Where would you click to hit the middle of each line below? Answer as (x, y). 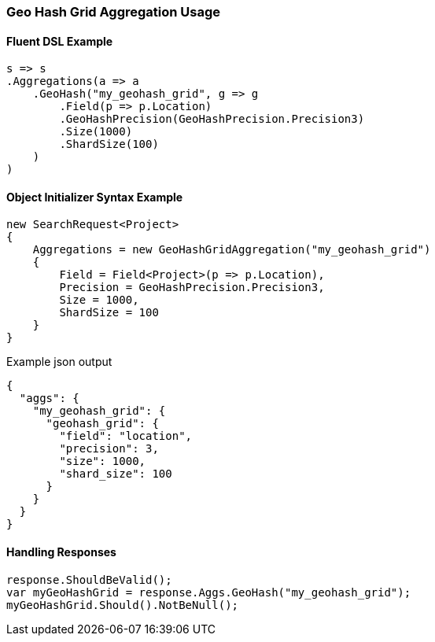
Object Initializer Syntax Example (95, 197)
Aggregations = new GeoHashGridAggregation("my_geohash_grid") (232, 250)
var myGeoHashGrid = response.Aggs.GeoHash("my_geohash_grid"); (209, 592)
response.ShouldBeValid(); (89, 579)
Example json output (59, 362)
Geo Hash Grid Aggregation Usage (114, 12)
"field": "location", (126, 436)
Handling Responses (61, 552)
